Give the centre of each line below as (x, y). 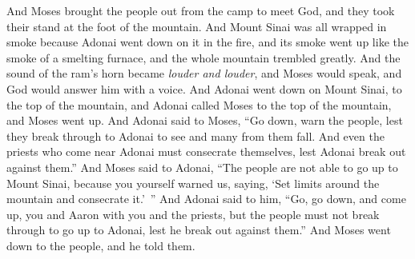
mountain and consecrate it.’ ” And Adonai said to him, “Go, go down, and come (206, 199)
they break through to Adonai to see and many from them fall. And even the (195, 135)
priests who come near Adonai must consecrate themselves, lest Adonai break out (206, 151)
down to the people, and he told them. (101, 245)
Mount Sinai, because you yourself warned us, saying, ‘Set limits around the (193, 183)
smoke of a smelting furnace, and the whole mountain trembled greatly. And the (203, 57)
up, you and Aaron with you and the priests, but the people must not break (193, 214)
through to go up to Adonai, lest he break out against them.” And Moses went (199, 230)
